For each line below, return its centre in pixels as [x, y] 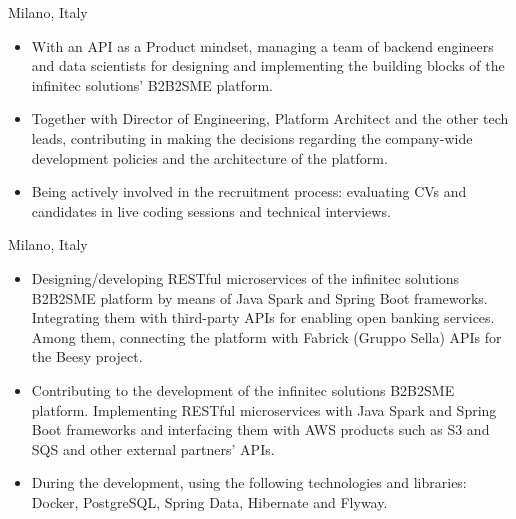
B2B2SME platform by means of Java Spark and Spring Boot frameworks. [259, 297]
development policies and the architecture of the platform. [209, 157]
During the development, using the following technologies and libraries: [249, 482]
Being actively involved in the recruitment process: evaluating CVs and [249, 191]
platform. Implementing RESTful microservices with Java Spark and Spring [264, 409]
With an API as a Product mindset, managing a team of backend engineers [262, 45]
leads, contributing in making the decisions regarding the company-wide [252, 137]
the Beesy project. [87, 356]
